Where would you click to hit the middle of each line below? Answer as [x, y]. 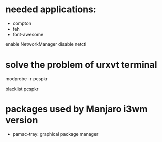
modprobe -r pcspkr [27, 79]
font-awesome [28, 34]
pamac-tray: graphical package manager [55, 134]
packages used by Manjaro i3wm [76, 109]
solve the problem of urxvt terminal [81, 65]
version [22, 120]
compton [22, 23]
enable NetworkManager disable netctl [46, 44]
